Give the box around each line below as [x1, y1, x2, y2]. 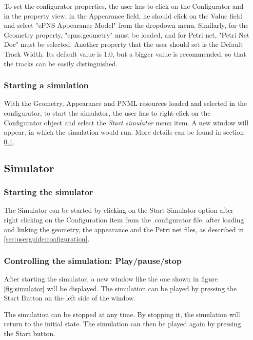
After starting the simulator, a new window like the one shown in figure [4, 273, 218, 283]
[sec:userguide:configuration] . [4, 234, 90, 244]
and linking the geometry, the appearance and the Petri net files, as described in [4, 224, 244, 234]
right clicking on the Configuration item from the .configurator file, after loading [4, 214, 244, 224]
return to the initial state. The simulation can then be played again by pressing [4, 319, 241, 329]
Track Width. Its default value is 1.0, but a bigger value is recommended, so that [4, 48, 246, 59]
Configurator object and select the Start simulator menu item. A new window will [4, 117, 249, 127]
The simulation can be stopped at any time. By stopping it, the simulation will [4, 309, 240, 319]
